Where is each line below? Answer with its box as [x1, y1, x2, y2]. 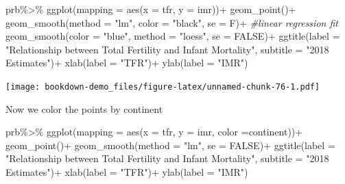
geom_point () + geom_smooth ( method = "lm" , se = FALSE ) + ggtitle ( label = [5, 137, 335, 152]
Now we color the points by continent [5, 101, 163, 116]
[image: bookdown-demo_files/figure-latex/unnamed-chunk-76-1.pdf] [5, 81, 320, 92]
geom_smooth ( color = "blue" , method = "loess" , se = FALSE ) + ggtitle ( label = [5, 29, 340, 43]
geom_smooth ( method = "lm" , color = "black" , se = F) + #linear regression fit [5, 15, 338, 29]
